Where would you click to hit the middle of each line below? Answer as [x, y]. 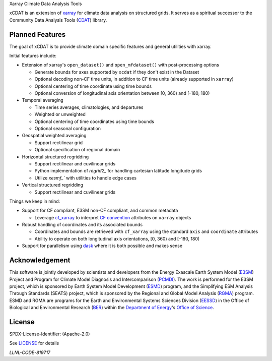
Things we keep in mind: [35, 201]
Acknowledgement [40, 260]
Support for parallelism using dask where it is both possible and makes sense [102, 246]
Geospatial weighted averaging [54, 136]
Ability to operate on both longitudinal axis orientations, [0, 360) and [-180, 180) [117, 238]
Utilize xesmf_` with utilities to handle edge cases [86, 178]
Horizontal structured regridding [55, 157]
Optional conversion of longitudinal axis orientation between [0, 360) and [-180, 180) [122, 93]
